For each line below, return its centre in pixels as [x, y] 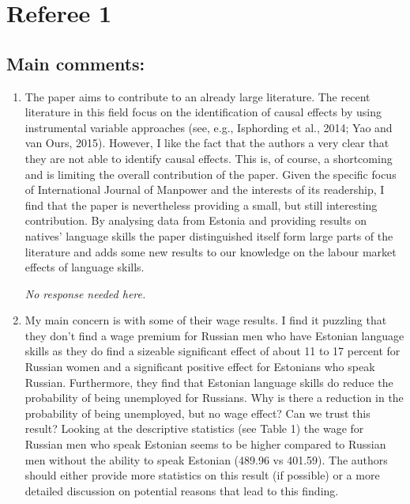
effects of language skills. [85, 267]
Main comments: [76, 63]
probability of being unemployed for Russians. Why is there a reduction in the [214, 398]
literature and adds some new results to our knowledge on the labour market [211, 251]
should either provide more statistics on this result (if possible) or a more [202, 475]
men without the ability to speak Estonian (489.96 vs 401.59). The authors [206, 459]
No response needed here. [85, 293]
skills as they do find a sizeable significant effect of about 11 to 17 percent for [213, 351]
